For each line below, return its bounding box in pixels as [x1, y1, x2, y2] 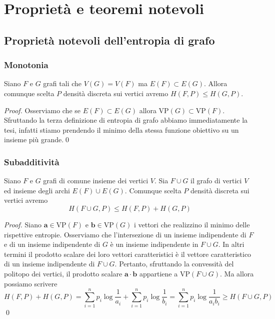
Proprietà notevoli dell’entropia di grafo [4, 32, 215, 48]
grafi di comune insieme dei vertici [43, 175, 148, 186]
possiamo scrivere [4, 278, 57, 288]
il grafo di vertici [190, 175, 242, 186]
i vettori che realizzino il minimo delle [133, 219, 250, 229]
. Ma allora [220, 268, 254, 278]
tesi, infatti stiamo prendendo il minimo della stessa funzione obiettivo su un [4, 124, 239, 135]
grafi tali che [43, 78, 82, 89]
